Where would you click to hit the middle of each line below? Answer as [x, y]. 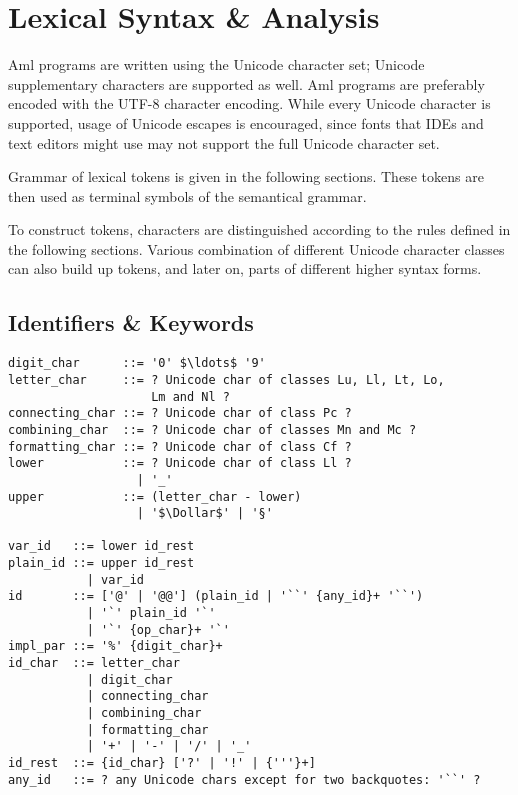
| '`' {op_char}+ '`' [158, 629]
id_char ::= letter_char [94, 663]
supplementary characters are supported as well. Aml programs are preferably [246, 83]
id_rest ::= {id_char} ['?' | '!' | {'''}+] [162, 763]
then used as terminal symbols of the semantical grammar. [187, 195]
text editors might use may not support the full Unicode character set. [224, 142]
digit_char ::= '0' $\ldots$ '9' [137, 363]
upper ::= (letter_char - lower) [155, 496]
